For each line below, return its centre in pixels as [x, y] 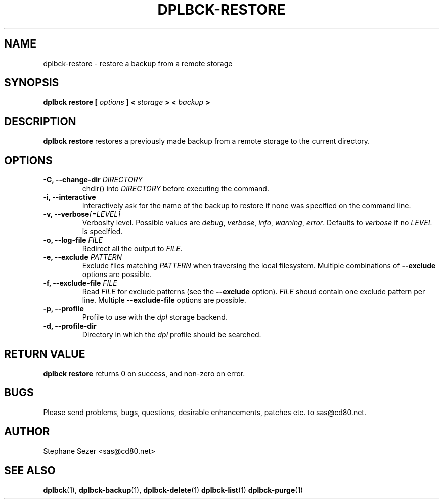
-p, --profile [63, 309]
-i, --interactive [70, 197]
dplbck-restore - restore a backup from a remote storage [138, 63]
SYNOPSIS [32, 83]
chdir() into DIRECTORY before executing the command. [175, 189]
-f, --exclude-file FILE [80, 283]
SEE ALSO [30, 471]
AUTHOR [27, 432]
